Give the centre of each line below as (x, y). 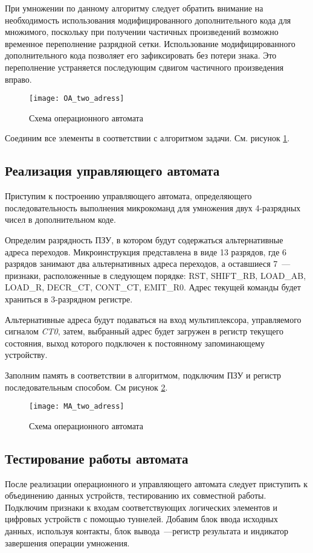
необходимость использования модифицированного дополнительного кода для (148, 20)
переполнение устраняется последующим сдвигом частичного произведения (144, 67)
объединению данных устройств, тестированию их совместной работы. (136, 495)
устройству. (26, 355)
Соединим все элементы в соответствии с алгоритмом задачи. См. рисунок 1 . (147, 138)
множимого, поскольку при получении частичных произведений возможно (142, 32)
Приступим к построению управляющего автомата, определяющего (128, 196)
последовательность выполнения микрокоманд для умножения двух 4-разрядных (153, 207)
